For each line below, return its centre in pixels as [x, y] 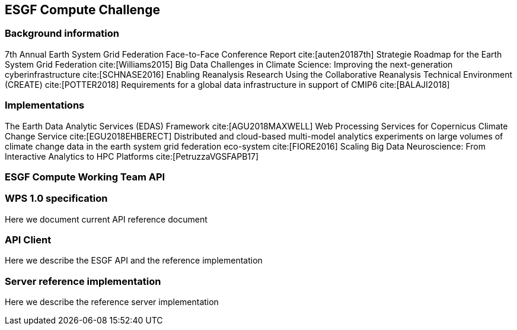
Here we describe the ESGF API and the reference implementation [134, 261]
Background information [62, 34]
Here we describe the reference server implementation [112, 302]
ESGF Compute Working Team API [85, 177]
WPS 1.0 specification [56, 199]
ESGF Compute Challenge [82, 10]
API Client [28, 240]
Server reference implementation [83, 281]
